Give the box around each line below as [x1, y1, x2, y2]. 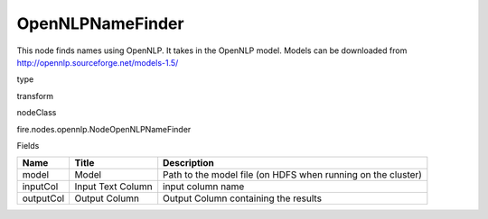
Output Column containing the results [163, 192, 323, 205]
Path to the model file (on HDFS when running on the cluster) [163, 169, 422, 181]
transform [16, 90, 54, 101]
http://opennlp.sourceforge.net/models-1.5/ [16, 57, 179, 68]
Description [163, 157, 214, 169]
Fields [16, 140, 40, 151]
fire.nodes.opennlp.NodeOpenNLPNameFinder [16, 123, 192, 134]
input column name [163, 180, 245, 193]
